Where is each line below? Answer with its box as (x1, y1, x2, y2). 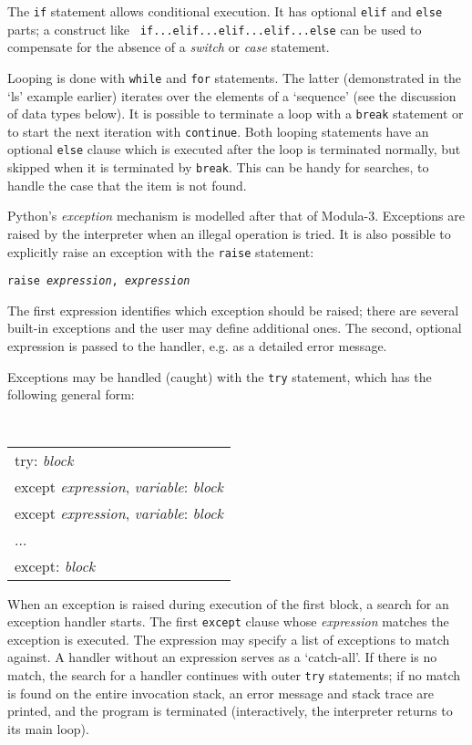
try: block (15, 449, 74, 471)
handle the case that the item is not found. (7, 175, 247, 194)
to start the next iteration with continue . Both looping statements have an (7, 121, 429, 140)
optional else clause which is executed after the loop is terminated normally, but (7, 140, 461, 159)
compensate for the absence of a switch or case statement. (7, 37, 330, 57)
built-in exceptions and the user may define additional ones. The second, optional (7, 318, 462, 337)
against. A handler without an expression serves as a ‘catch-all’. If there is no (7, 647, 437, 667)
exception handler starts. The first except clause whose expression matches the (7, 612, 449, 631)
